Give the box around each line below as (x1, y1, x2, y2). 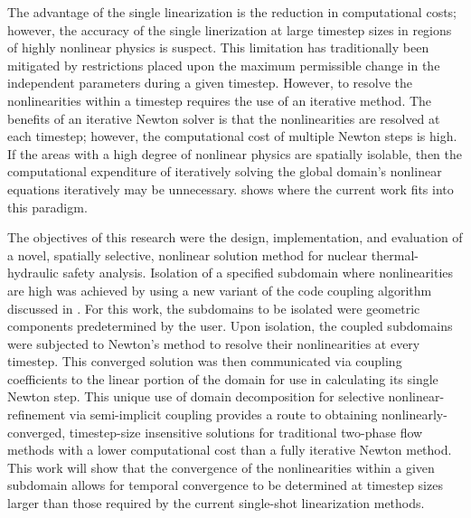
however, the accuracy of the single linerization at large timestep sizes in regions (7, 20, 452, 39)
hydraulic (7, 263, 59, 282)
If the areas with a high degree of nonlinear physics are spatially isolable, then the (7, 144, 462, 163)
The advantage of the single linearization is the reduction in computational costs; (7, 3, 457, 21)
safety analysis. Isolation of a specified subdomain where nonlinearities (62, 263, 454, 282)
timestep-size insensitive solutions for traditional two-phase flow (69, 422, 423, 441)
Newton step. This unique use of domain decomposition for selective (7, 387, 384, 406)
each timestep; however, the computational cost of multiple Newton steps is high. (7, 127, 457, 146)
